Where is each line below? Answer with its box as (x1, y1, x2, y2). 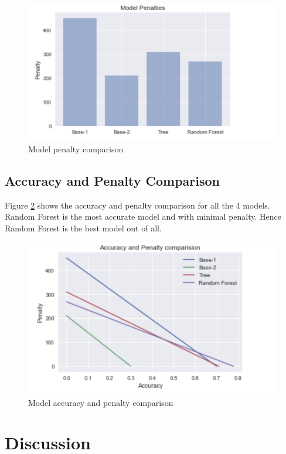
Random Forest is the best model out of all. (5, 222, 162, 234)
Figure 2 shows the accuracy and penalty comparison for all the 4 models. (5, 199, 270, 211)
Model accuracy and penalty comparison (28, 396, 173, 408)
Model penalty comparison (28, 143, 124, 155)
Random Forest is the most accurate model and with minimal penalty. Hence (5, 210, 282, 223)
